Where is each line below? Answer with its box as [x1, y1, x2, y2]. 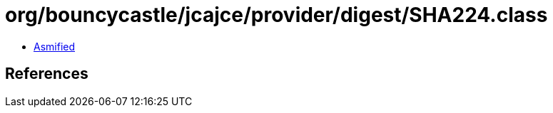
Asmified [34, 40, 76, 53]
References [5, 65, 88, 83]
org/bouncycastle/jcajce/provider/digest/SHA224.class [5, 3, 548, 27]
